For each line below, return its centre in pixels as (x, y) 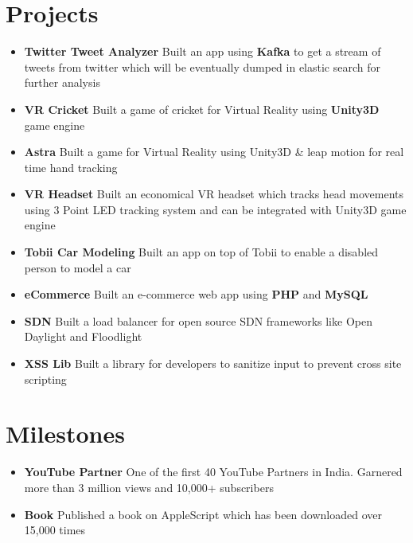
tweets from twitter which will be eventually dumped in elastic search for (202, 66)
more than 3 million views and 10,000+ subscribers (149, 487)
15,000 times (55, 530)
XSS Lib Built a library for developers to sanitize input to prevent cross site (213, 363)
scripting (45, 379)
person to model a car (78, 267)
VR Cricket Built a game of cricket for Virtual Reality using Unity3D (202, 109)
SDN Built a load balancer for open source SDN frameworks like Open (198, 320)
